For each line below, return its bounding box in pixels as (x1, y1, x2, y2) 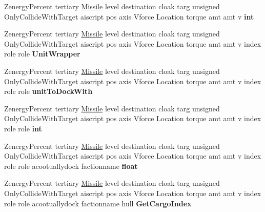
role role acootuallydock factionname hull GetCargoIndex (4, 198, 192, 208)
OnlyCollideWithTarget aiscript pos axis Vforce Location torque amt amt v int (4, 11, 254, 22)
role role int (4, 123, 42, 133)
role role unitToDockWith (4, 86, 93, 97)
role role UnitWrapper (4, 48, 80, 59)
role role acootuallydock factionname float (4, 160, 138, 171)
